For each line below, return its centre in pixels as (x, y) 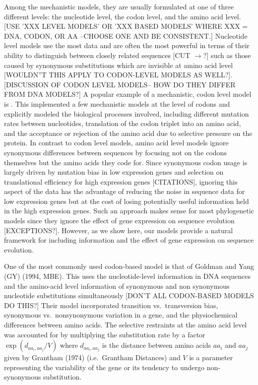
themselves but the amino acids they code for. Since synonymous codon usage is (126, 162)
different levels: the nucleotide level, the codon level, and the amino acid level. (123, 16)
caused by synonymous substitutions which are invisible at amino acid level (119, 65)
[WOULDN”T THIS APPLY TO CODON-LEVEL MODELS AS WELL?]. (118, 75)
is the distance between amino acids (156, 345)
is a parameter (211, 357)
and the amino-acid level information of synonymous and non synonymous (117, 286)
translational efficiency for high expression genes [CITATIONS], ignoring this (121, 181)
